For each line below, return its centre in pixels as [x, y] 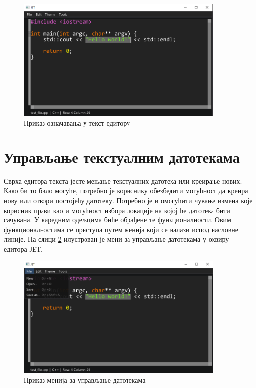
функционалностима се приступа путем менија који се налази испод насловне [121, 229]
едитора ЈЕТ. [23, 248]
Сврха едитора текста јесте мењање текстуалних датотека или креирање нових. [123, 181]
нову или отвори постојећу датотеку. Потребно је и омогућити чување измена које [128, 200]
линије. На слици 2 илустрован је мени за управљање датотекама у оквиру [117, 239]
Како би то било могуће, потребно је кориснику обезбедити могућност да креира [126, 191]
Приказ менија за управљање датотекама [85, 380]
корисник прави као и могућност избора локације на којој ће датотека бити [117, 210]
